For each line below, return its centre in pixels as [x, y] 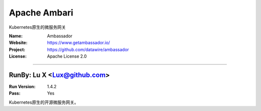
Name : [16, 36]
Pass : [15, 93]
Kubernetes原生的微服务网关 [37, 27]
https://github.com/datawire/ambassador [88, 49]
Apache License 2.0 [67, 56]
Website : [18, 43]
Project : [17, 49]
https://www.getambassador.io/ [79, 43]
